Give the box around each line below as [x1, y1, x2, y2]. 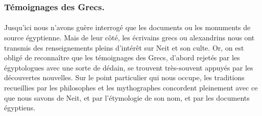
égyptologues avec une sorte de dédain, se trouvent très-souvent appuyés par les [4, 62, 253, 73]
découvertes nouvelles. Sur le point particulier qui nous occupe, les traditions [4, 72, 245, 83]
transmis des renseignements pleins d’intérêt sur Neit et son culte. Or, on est [4, 42, 244, 53]
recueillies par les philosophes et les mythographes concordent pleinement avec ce [4, 82, 258, 92]
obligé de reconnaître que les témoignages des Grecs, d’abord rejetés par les [4, 52, 240, 63]
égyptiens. [4, 102, 36, 113]
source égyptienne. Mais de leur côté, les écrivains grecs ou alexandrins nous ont [4, 32, 255, 43]
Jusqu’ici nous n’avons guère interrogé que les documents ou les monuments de [4, 22, 251, 33]
